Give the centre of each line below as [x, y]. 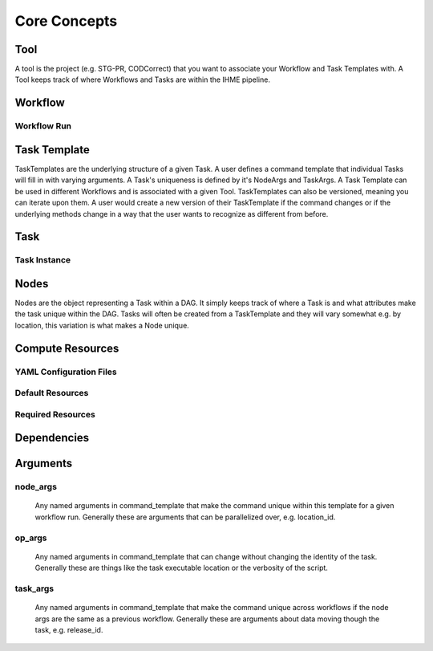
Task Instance [43, 260]
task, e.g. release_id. [69, 629]
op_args [31, 538]
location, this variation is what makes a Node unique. [102, 325]
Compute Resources [67, 348]
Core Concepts [66, 21]
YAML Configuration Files [66, 372]
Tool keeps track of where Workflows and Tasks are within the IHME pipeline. [142, 79]
